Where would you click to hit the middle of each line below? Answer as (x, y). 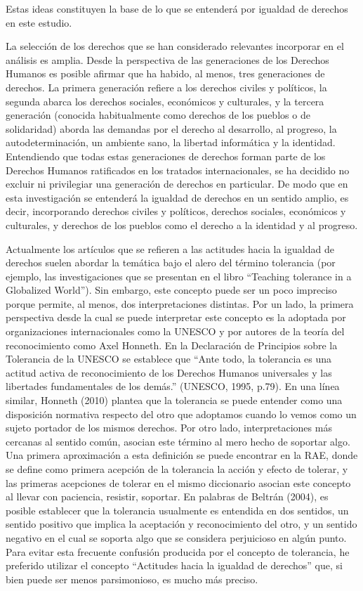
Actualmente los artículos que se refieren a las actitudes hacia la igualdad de (170, 248)
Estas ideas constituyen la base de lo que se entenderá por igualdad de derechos (177, 8)
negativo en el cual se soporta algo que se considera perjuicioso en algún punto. (176, 537)
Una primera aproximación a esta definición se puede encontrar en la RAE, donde (182, 455)
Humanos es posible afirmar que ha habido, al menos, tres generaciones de (165, 73)
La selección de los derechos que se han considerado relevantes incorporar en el (175, 46)
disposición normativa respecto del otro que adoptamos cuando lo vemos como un (181, 414)
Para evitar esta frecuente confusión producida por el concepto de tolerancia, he (178, 551)
